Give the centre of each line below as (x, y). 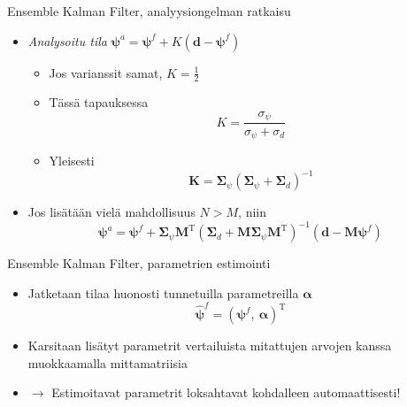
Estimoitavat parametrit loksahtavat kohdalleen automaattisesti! (226, 392)
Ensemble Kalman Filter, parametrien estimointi (139, 263)
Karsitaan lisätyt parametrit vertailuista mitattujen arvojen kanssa (210, 346)
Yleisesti (72, 160)
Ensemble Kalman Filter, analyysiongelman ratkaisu (149, 11)
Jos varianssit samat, (106, 72)
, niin (252, 212)
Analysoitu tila (67, 40)
